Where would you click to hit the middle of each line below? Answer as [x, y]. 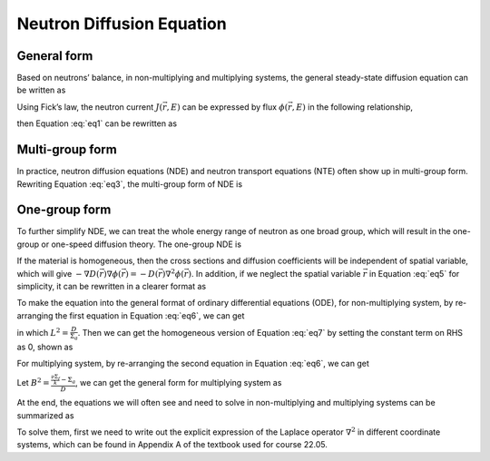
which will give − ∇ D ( [58, 273]
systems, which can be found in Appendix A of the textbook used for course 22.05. [172, 445]
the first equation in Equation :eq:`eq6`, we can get [150, 315]
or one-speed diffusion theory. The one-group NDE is [142, 244]
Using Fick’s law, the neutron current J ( [90, 107]
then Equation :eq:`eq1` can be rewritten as [97, 123]
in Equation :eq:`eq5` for [414, 273]
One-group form [64, 210]
